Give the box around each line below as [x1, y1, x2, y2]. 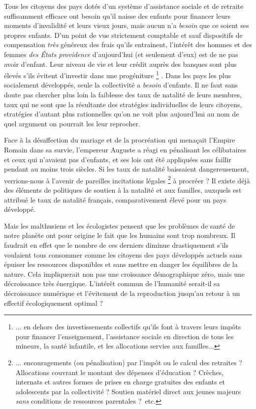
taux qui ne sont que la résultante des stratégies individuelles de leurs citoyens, [4, 99, 242, 109]
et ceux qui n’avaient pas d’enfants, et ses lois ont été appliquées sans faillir [4, 154, 231, 164]
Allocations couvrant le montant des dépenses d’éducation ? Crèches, [15, 367, 224, 377]
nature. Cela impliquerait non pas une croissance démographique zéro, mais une [4, 268, 245, 279]
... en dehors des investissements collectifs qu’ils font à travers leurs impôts [15, 321, 241, 332]
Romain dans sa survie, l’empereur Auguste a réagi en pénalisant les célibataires [4, 144, 246, 154]
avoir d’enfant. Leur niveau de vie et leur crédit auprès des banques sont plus [4, 58, 237, 69]
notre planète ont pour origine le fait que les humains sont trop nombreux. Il [4, 230, 235, 240]
